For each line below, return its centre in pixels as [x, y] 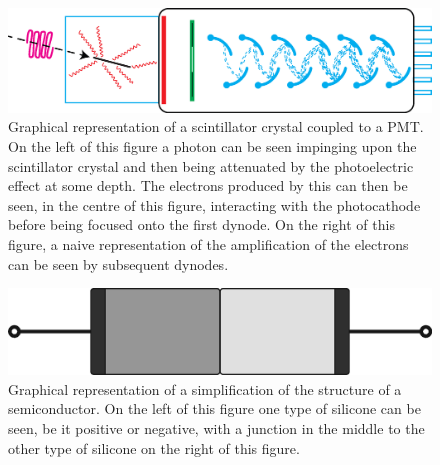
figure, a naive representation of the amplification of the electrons [208, 243]
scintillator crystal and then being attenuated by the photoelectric [211, 165]
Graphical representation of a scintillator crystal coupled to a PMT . [216, 126]
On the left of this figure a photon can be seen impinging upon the [212, 145]
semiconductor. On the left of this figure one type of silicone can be [214, 408]
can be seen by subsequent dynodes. [118, 263]
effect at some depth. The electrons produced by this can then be [208, 185]
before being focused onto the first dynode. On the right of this [201, 224]
